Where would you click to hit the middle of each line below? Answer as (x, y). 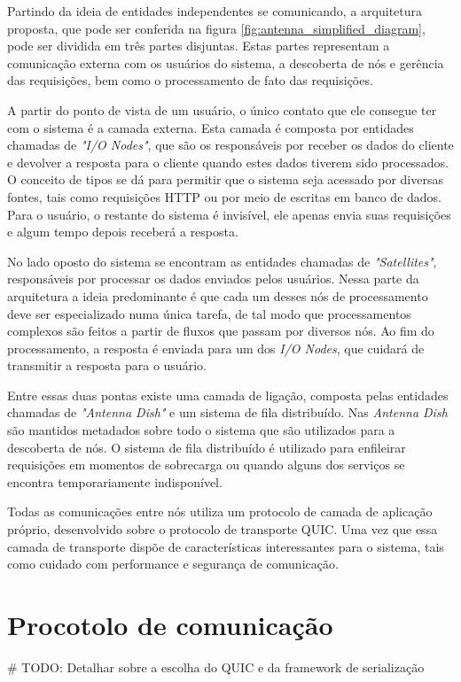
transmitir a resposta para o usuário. (107, 365)
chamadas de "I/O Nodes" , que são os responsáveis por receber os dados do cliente (230, 145)
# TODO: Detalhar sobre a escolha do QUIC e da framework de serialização (216, 666)
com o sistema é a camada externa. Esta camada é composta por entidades (211, 127)
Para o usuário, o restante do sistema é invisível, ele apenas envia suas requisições (229, 214)
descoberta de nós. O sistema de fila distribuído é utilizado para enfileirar (207, 447)
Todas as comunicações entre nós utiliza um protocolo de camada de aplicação (220, 511)
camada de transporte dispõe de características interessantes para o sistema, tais (226, 546)
